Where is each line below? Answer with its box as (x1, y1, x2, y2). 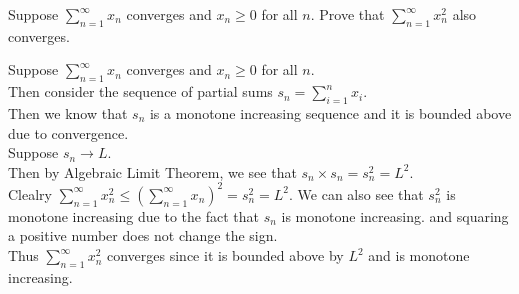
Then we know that (8, 102, 128, 123)
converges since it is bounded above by (107, 245, 344, 266)
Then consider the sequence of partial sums (8, 81, 273, 102)
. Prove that (310, 4, 385, 24)
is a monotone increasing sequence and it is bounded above (149, 102, 512, 123)
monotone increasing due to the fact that (8, 205, 259, 226)
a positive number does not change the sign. (8, 225, 278, 246)
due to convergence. (8, 122, 129, 143)
